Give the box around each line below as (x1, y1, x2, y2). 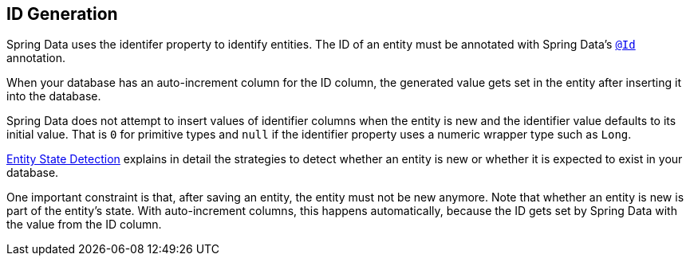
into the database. (6, 89, 101, 104)
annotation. (6, 51, 65, 65)
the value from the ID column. (6, 217, 162, 232)
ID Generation (6, 4, 118, 24)
